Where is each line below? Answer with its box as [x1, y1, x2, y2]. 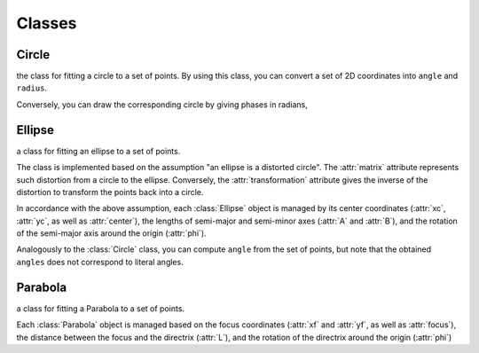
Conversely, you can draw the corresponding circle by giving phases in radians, [16, 98, 308, 110]
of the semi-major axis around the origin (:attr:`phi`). [16, 228, 208, 239]
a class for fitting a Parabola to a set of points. [16, 302, 185, 314]
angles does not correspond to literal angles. [16, 256, 184, 267]
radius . [16, 82, 48, 93]
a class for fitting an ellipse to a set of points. [16, 145, 181, 156]
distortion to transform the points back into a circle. [16, 186, 204, 197]
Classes [16, 13, 77, 33]
